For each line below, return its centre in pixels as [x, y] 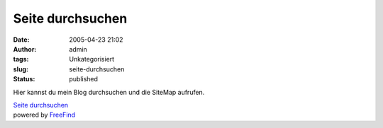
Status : [24, 79]
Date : [21, 40]
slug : [21, 69]
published [84, 79]
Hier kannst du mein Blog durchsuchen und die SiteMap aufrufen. [109, 92]
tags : [21, 59]
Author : [25, 49]
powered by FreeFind [44, 115]
